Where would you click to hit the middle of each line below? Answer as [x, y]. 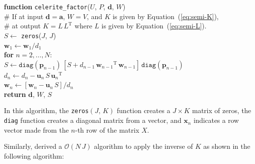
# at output [22, 26]
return [15, 94]
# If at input [24, 16]
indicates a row [216, 120]
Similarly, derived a [33, 146]
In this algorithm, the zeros [46, 110]
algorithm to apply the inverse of [143, 146]
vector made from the [36, 129]
